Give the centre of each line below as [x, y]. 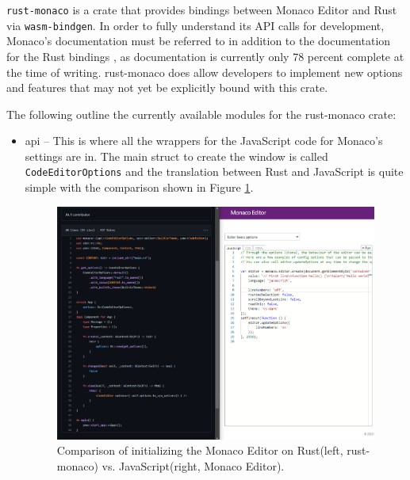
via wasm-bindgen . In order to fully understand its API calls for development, [195, 25]
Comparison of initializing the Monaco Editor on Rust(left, [200, 450]
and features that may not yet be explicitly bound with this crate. [167, 88]
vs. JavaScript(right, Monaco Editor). [193, 466]
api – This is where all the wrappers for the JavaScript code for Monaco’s [204, 141]
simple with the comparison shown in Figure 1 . [139, 187]
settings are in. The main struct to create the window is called [176, 156]
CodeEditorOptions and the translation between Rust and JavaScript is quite [214, 171]
